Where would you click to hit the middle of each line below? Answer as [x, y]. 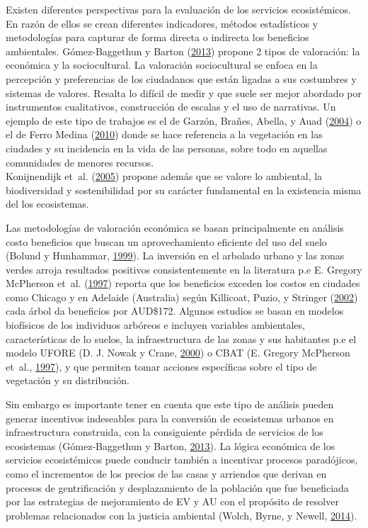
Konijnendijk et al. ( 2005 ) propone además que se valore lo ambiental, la [164, 176]
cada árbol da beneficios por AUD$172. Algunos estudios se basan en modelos [175, 311]
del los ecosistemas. [47, 204]
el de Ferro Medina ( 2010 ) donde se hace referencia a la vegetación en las [164, 134]
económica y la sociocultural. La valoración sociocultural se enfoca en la [162, 65]
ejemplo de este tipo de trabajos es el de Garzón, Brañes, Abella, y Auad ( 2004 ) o [184, 120]
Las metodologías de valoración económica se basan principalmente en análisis [175, 227]
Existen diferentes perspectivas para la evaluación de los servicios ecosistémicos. [178, 9]
